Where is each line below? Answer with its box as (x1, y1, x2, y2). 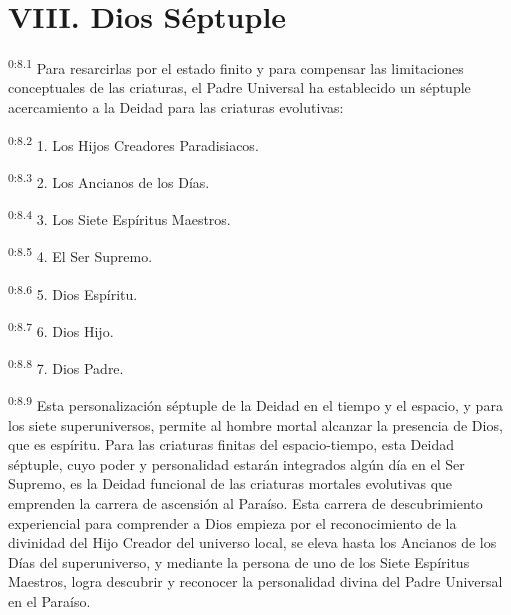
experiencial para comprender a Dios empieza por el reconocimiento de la (8, 512, 457, 533)
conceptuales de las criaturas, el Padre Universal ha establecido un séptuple (8, 77, 471, 98)
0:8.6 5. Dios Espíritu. (8, 280, 138, 304)
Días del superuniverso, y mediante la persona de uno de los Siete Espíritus (8, 551, 470, 572)
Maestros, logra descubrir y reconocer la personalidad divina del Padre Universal (8, 571, 503, 592)
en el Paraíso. (8, 590, 91, 611)
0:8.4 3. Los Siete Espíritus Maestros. (8, 206, 231, 229)
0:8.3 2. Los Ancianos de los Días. (8, 168, 210, 192)
